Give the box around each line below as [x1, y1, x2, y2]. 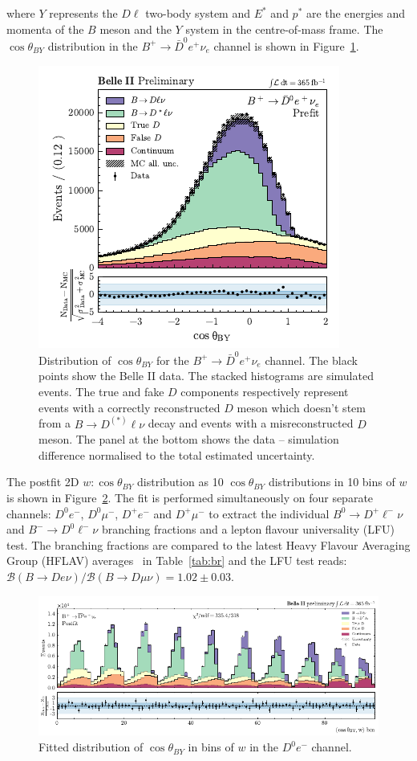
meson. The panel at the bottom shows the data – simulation [38, 431, 339, 448]
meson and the [99, 20, 172, 37]
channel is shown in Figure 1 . [213, 37, 359, 54]
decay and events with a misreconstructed [148, 415, 354, 432]
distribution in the [47, 37, 138, 54]
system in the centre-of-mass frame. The [185, 20, 383, 37]
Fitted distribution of [38, 738, 144, 755]
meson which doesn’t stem [237, 399, 366, 415]
